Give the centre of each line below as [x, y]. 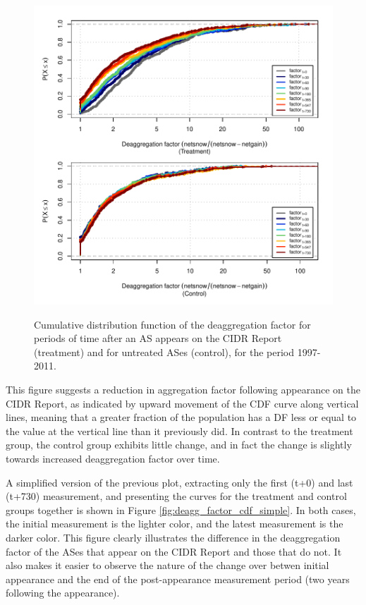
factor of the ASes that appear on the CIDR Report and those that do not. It [174, 551]
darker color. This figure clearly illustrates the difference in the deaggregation [173, 537]
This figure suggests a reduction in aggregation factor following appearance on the [183, 389]
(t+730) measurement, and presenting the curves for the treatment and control [176, 496]
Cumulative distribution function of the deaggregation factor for [172, 324]
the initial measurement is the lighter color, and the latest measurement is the [175, 524]
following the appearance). [63, 593]
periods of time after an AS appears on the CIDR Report [158, 338]
